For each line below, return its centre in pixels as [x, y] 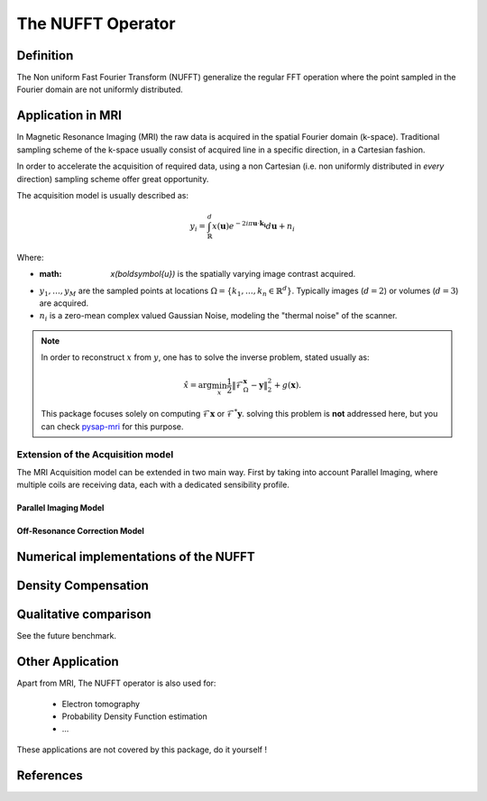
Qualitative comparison [84, 615]
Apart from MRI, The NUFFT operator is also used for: [116, 683]
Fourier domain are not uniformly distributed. [100, 89]
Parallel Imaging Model [60, 508]
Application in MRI [69, 116]
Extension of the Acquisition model [95, 454]
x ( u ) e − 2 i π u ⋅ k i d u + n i [254, 226]
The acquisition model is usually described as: [103, 195]
